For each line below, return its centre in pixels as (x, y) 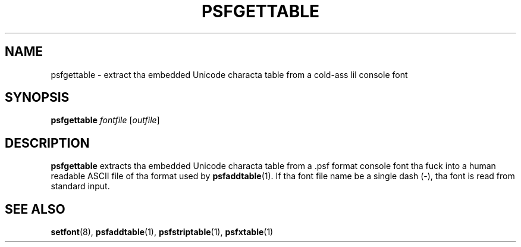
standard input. (80, 186)
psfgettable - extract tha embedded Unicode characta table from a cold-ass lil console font (229, 74)
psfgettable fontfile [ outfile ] (105, 120)
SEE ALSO (35, 209)
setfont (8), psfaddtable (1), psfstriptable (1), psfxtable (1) (162, 232)
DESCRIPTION (47, 143)
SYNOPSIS (37, 98)
